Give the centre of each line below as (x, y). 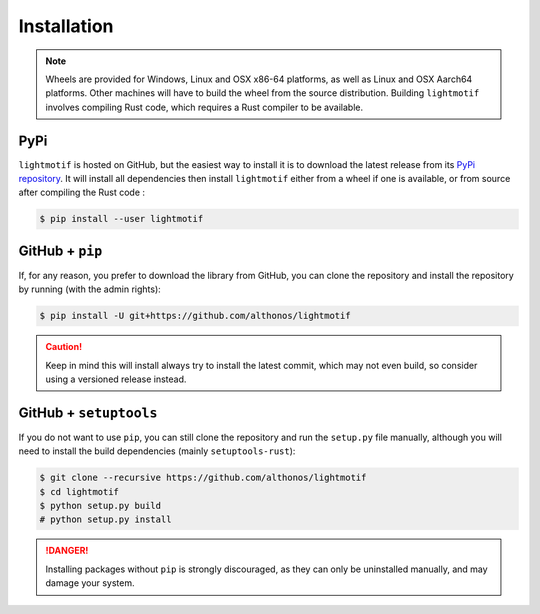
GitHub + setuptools (88, 412)
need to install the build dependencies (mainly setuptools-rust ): (157, 451)
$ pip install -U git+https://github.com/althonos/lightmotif (195, 316)
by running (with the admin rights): (90, 289)
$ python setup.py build (100, 506)
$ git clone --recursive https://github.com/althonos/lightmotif (203, 478)
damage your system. (90, 583)
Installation (66, 26)
